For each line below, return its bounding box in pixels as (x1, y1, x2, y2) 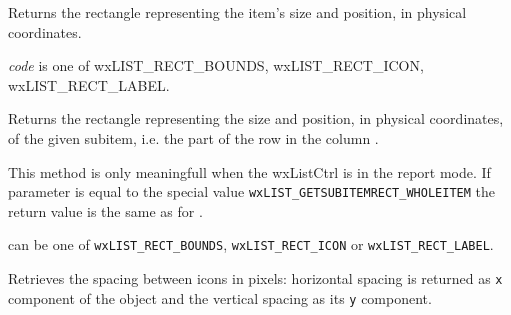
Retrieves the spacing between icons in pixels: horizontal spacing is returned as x (8, 268, 503, 289)
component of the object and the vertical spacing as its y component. (8, 287, 432, 308)
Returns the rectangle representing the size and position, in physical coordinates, (8, 108, 504, 129)
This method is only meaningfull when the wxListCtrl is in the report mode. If (8, 161, 491, 182)
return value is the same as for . (8, 200, 203, 221)
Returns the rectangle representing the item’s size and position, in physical (8, 2, 467, 22)
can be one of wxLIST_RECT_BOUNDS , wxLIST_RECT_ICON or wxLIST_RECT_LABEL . (8, 234, 494, 255)
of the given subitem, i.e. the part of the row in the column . (8, 127, 379, 148)
